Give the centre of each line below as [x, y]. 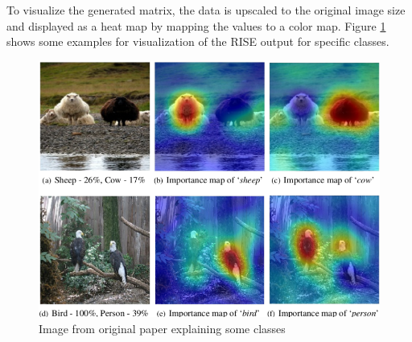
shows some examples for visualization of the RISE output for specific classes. [198, 41]
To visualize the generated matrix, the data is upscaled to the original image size [206, 10]
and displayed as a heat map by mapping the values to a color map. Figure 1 [196, 25]
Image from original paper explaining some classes [162, 329]
